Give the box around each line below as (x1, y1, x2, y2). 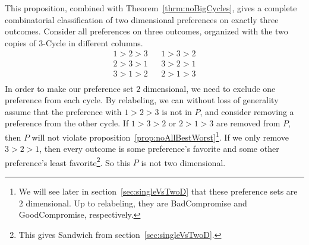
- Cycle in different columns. (43, 36, 143, 49)
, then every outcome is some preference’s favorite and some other (39, 142, 279, 155)
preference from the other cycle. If (5, 117, 129, 129)
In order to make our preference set (5, 82, 134, 94)
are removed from (216, 117, 280, 129)
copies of (5, 36, 36, 49)
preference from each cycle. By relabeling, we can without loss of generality (5, 94, 279, 106)
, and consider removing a (200, 105, 294, 117)
